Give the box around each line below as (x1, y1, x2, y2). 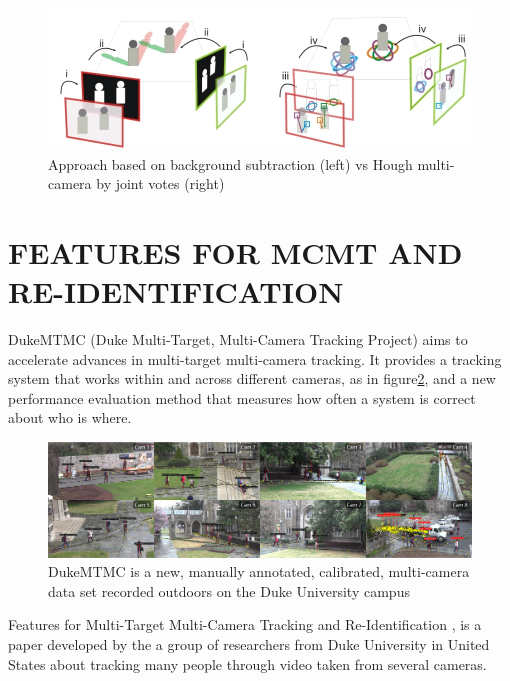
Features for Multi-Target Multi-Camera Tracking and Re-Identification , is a (8, 614, 482, 635)
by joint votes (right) (96, 173, 225, 194)
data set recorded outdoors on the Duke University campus (48, 580, 410, 601)
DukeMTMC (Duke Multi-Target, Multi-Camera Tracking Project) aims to (8, 329, 468, 350)
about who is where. (8, 407, 132, 428)
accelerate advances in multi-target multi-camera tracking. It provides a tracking (8, 348, 502, 369)
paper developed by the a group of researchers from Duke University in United (8, 633, 490, 654)
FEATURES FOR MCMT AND (8, 231, 463, 272)
